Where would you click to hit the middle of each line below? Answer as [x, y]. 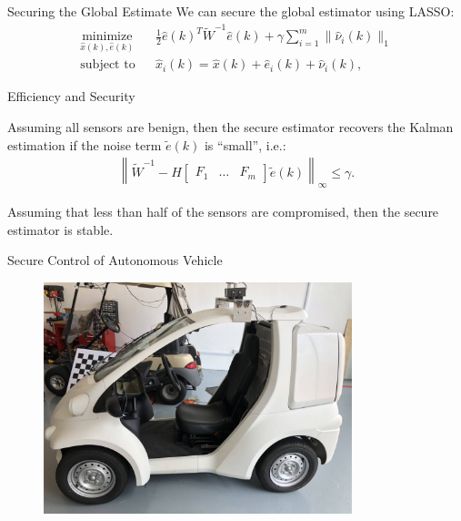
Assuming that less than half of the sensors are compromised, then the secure [223, 212]
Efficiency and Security [71, 96]
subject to [108, 65]
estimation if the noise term [85, 144]
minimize [107, 37]
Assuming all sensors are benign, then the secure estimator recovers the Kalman [230, 127]
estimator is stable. [60, 229]
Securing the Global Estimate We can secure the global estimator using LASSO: [231, 11]
